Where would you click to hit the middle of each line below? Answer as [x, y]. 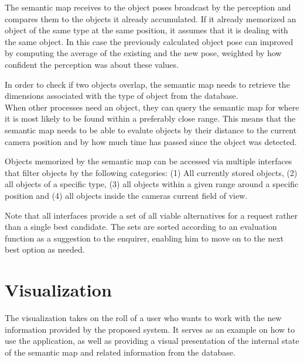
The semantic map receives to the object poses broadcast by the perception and [148, 7]
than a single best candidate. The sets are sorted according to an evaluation [141, 227]
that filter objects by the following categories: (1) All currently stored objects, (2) [151, 172]
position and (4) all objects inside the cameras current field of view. [126, 195]
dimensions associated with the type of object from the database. [122, 96]
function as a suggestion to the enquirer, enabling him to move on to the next [144, 238]
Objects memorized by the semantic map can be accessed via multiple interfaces [148, 161]
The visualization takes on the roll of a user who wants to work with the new [143, 318]
